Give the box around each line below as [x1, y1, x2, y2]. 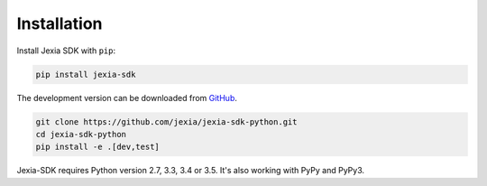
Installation [16, 14, 103, 33]
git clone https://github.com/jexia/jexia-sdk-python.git [35, 116, 298, 126]
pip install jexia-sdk [35, 69, 136, 79]
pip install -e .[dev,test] [35, 142, 160, 153]
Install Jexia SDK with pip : [16, 45, 116, 56]
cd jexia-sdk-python [35, 129, 126, 139]
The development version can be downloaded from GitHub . [16, 92, 238, 103]
